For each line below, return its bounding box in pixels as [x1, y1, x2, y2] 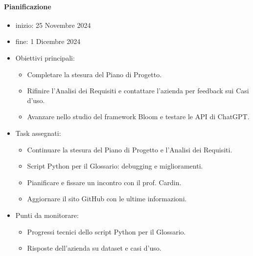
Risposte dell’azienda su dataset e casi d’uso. [27, 243, 161, 253]
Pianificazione [4, 1, 51, 11]
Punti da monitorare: [15, 210, 79, 220]
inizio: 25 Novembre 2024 [15, 20, 91, 30]
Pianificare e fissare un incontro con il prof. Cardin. [27, 177, 182, 187]
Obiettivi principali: [15, 52, 75, 63]
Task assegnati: [15, 128, 61, 138]
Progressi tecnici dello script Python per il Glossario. [27, 226, 186, 236]
